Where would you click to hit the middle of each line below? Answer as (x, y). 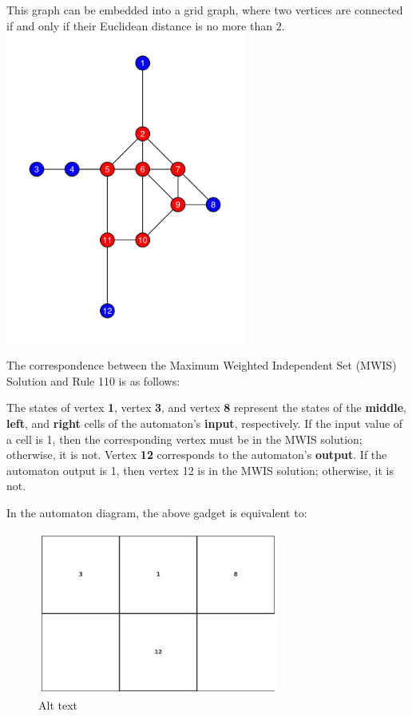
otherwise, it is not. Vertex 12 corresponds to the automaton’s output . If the (197, 455)
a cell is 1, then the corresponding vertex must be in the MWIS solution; (184, 439)
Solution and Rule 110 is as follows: (93, 380)
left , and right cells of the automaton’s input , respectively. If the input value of (205, 423)
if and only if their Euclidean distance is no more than (139, 25)
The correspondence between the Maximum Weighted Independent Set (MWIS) (202, 365)
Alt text (58, 705)
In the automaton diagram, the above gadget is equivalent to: (157, 512)
